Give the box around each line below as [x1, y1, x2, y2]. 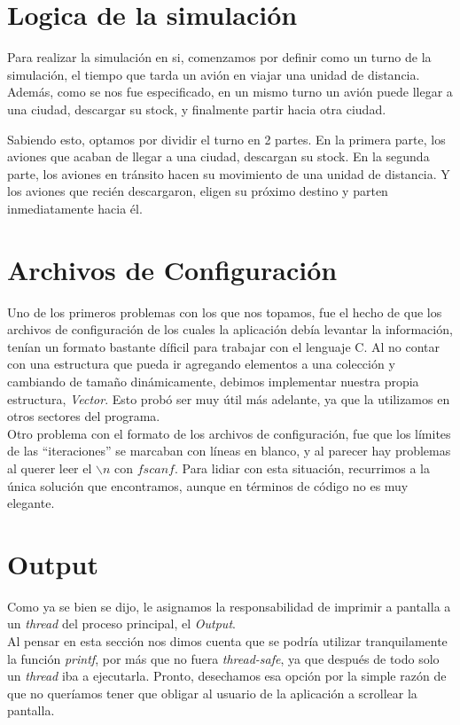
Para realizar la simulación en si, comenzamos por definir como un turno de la [7, 48, 432, 66]
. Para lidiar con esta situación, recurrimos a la [174, 458, 430, 477]
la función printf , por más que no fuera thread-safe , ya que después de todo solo [7, 649, 440, 667]
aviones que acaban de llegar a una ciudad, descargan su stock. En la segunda [7, 147, 430, 166]
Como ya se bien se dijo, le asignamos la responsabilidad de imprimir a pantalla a [7, 596, 451, 615]
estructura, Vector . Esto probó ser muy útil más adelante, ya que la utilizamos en [7, 389, 450, 408]
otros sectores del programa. [7, 407, 160, 425]
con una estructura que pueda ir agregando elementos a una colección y [7, 355, 395, 373]
